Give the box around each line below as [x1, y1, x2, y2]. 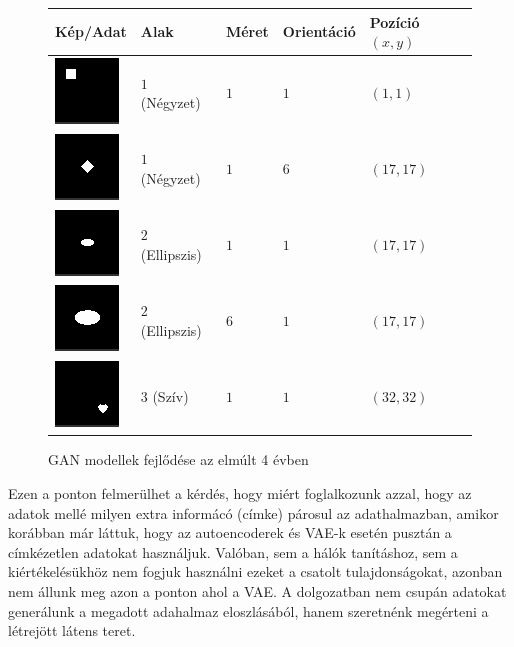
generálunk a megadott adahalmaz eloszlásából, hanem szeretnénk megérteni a [8, 600, 489, 621]
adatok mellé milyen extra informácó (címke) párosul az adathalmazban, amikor [8, 502, 499, 523]
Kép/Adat [55, 21, 127, 42]
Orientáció [282, 21, 356, 42]
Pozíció [369, 11, 420, 32]
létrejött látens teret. [8, 620, 136, 641]
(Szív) [152, 385, 189, 406]
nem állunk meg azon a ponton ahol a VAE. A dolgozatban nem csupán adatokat [8, 580, 507, 601]
